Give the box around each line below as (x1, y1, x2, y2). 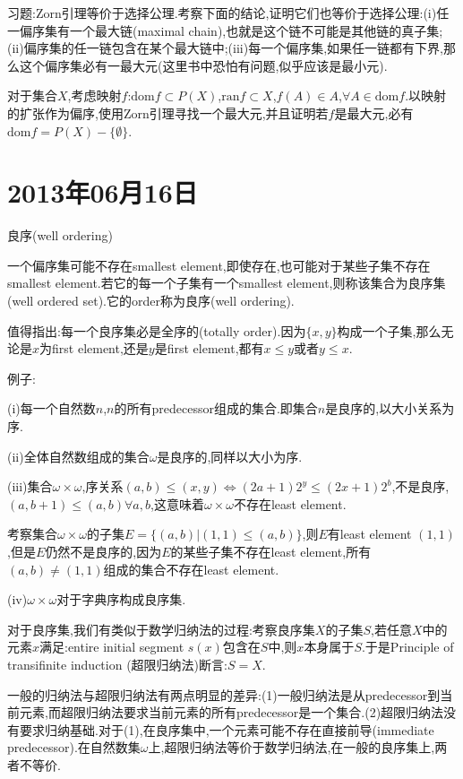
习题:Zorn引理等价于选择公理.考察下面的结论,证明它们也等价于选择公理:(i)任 (7, 4, 450, 22)
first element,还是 (52, 339, 149, 358)
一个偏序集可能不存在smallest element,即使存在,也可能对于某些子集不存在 (7, 255, 431, 274)
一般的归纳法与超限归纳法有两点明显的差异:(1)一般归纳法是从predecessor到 (7, 685, 441, 704)
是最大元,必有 (334, 103, 414, 122)
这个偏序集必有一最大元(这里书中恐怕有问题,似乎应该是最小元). (19, 56, 388, 74)
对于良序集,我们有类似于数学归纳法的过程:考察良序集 (7, 619, 315, 638)
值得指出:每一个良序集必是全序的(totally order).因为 (7, 321, 306, 340)
